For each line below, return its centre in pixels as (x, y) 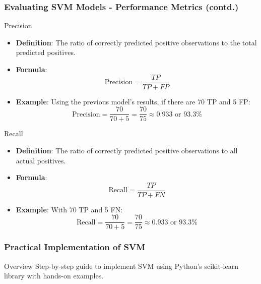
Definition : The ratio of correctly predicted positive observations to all (127, 150)
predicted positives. (46, 52)
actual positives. (41, 160)
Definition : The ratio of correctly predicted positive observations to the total (136, 42)
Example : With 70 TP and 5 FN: (69, 209)
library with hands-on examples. (54, 276)
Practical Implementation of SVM (75, 247)
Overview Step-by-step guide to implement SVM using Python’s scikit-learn (121, 266)
